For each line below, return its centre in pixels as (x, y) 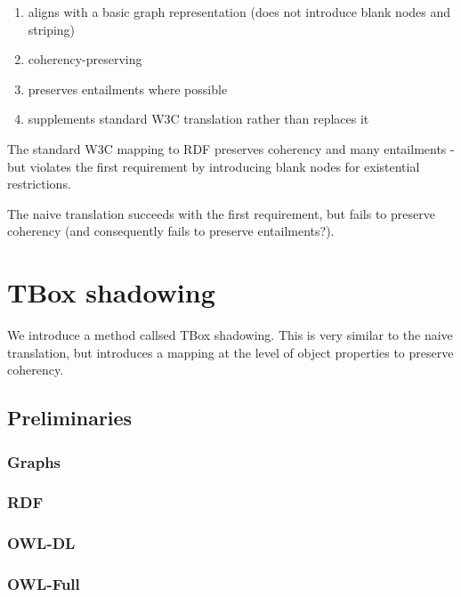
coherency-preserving (85, 59)
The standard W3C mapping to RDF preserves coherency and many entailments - (231, 148)
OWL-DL (41, 543)
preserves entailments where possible (128, 89)
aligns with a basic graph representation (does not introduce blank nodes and (239, 12)
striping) (52, 29)
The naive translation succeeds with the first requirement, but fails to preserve (221, 213)
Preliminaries (70, 418)
